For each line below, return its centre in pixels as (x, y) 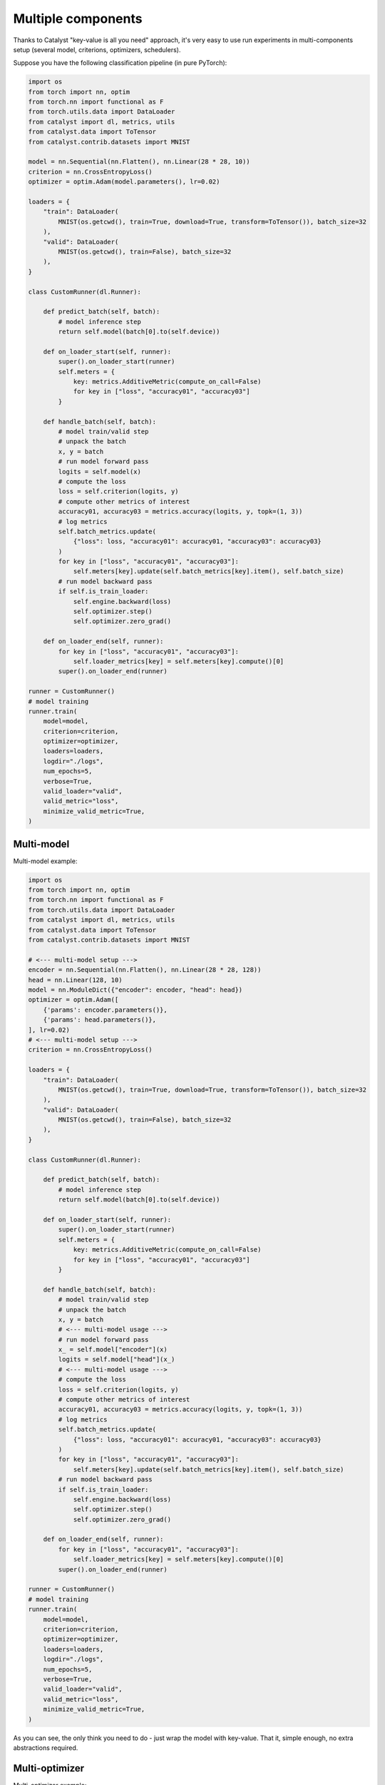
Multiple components (78, 19)
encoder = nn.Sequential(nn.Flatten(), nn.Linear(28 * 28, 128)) (145, 970)
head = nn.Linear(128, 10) (75, 980)
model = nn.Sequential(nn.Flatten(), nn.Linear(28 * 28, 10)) (139, 162)
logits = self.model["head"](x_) (117, 1359)
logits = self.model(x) (100, 472)
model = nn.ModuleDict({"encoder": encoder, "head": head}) (135, 990)
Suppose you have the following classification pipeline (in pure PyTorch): (120, 63)
